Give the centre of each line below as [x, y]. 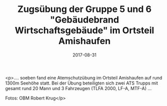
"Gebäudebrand [85, 20]
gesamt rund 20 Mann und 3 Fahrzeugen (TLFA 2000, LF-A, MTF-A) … [78, 88]
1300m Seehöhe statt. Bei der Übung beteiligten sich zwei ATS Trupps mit [82, 83]
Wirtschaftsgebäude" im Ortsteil [85, 30]
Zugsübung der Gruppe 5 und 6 [85, 9]
